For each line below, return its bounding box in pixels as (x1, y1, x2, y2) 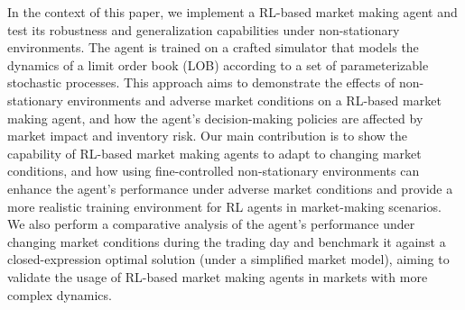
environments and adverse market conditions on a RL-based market (67, 90, 442, 109)
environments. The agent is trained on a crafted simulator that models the (7, 38, 419, 57)
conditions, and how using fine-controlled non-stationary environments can (7, 161, 420, 180)
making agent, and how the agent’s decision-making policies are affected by (7, 108, 423, 127)
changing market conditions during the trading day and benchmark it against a (7, 232, 446, 251)
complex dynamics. (7, 285, 112, 304)
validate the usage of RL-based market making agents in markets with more (7, 267, 428, 286)
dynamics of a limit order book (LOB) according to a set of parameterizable (7, 55, 429, 74)
